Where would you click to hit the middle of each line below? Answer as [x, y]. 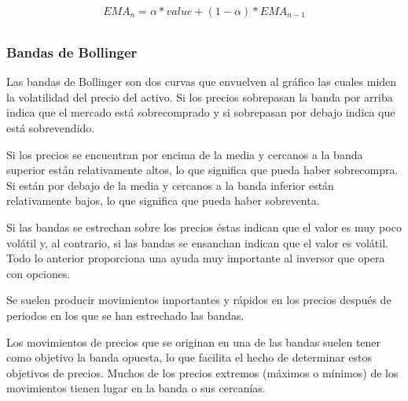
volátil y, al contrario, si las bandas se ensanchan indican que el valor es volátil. [197, 242]
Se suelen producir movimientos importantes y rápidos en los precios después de [199, 300]
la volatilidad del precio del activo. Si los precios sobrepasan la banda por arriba [200, 97]
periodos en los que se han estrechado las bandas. [125, 315]
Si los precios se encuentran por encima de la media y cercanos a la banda [185, 154]
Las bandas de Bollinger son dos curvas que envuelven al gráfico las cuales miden [202, 82]
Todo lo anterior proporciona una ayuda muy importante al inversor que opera [196, 258]
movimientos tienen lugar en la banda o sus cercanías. [136, 388]
